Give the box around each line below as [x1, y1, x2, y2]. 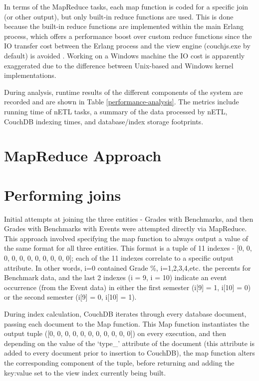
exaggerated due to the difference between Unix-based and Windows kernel [4, 60, 234, 70]
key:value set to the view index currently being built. [4, 367, 166, 378]
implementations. [4, 70, 56, 80]
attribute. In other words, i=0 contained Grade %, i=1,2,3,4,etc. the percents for [4, 262, 251, 273]
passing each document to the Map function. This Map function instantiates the [4, 318, 250, 329]
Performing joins [4, 184, 121, 205]
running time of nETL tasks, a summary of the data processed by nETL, [4, 106, 228, 116]
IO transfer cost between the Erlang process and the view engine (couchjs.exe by [4, 40, 251, 51]
